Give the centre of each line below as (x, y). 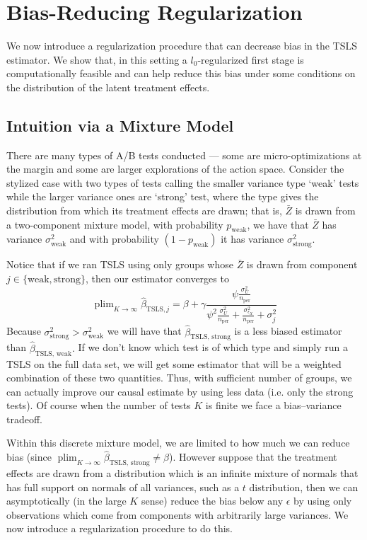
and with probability (114, 239)
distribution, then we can (304, 487)
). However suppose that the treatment (253, 457)
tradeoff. (24, 419)
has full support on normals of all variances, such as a (123, 487)
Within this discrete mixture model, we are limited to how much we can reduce (178, 443)
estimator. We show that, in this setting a (97, 59)
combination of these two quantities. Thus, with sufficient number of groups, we (179, 378)
